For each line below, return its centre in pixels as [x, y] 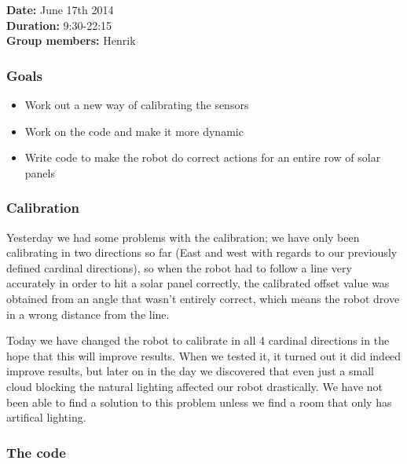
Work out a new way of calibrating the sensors [137, 104]
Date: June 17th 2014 [60, 9]
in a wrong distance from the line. [88, 314]
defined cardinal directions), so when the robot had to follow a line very [179, 267]
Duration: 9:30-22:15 [59, 25]
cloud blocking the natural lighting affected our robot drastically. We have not [195, 386]
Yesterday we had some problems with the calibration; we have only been [183, 237]
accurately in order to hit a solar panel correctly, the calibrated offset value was [198, 283]
